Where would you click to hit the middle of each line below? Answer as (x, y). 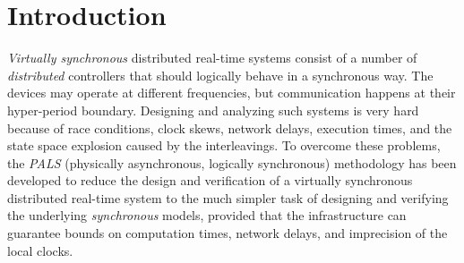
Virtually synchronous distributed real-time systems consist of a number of (212, 58)
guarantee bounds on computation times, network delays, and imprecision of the (228, 233)
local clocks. (40, 250)
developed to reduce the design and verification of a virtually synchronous (210, 180)
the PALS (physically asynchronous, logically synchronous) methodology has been (232, 162)
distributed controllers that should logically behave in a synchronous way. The (220, 75)
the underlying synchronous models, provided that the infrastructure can (207, 215)
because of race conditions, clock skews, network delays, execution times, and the (230, 127)
